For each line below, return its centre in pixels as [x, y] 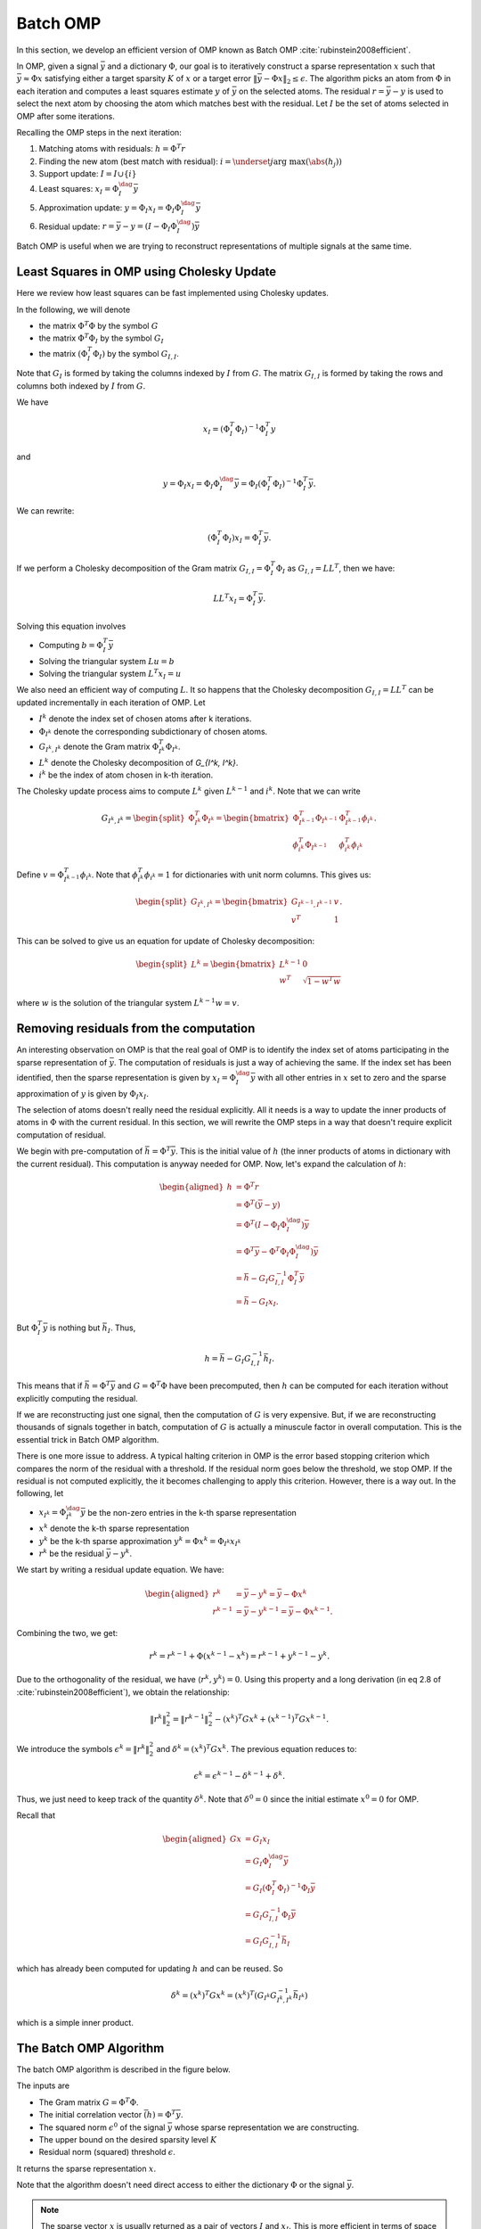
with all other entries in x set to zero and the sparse [352, 1077]
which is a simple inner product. [75, 2023]
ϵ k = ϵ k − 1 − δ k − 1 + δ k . [239, 1775]
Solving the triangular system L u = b [107, 661]
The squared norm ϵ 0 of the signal [102, 2126]
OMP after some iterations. [65, 116]
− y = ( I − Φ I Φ [149, 227]
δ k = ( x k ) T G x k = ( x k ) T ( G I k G [224, 1995]
